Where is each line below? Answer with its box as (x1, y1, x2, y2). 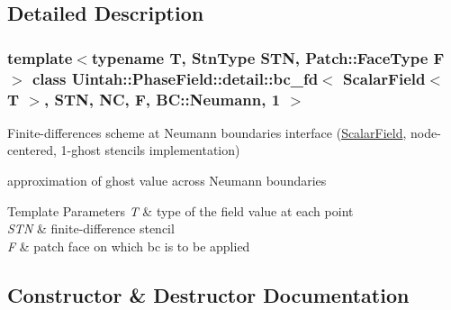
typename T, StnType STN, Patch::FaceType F (91, 46, 445, 68)
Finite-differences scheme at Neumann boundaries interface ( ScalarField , (7, 123, 407, 141)
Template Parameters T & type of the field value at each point (7, 201, 354, 220)
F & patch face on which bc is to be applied (7, 236, 250, 255)
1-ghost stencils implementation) (60, 141, 240, 160)
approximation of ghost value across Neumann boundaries (7, 171, 327, 190)
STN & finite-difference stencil (7, 219, 175, 238)
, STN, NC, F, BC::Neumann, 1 (43, 87, 281, 110)
